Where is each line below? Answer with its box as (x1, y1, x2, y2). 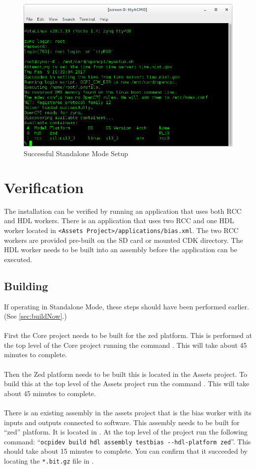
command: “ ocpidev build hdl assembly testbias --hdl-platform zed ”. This (4, 436, 251, 446)
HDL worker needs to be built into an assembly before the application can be (4, 244, 237, 255)
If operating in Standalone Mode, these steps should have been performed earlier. (4, 301, 249, 311)
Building (4, 278, 48, 293)
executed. (4, 254, 32, 264)
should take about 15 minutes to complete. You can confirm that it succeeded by (4, 446, 248, 456)
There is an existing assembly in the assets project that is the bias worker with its (4, 407, 252, 418)
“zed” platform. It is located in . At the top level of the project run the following (4, 427, 248, 437)
